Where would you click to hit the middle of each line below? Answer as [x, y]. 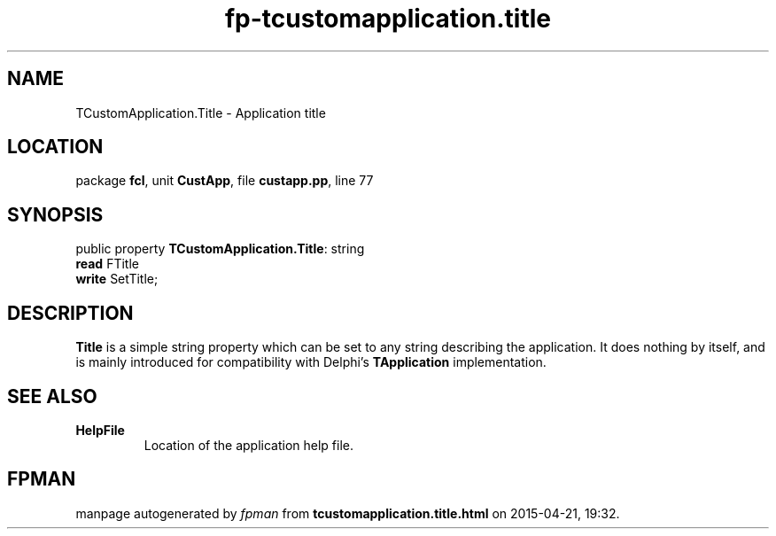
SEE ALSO [52, 396]
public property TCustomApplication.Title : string [220, 249]
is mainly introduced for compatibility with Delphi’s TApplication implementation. [311, 362]
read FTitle [107, 264]
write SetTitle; [117, 279]
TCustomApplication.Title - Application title [201, 113]
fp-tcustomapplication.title [388, 19]
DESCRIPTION [70, 313]
